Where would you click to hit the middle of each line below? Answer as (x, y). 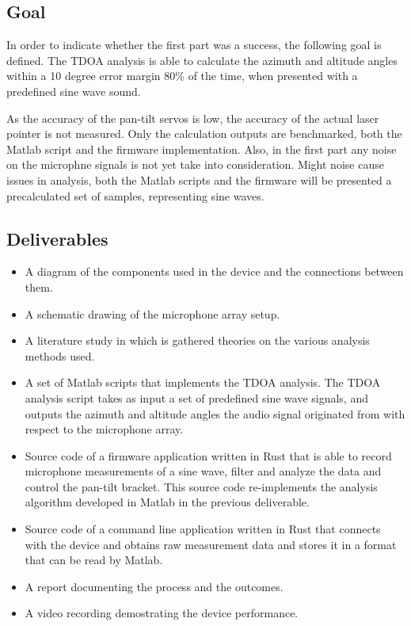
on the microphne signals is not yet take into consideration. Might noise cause (195, 164)
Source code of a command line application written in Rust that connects (203, 529)
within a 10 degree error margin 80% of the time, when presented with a (182, 76)
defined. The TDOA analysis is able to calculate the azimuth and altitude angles (202, 60)
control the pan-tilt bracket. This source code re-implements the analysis (201, 486)
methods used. (60, 355)
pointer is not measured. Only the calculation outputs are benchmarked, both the (204, 134)
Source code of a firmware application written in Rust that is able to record (208, 455)
